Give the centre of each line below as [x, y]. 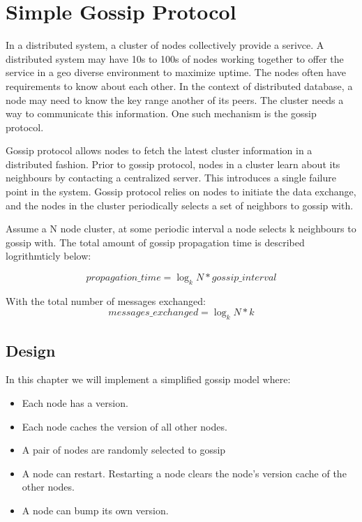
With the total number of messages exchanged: [106, 300]
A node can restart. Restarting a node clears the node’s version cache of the [184, 473]
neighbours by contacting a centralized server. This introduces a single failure [171, 178]
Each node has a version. [75, 403]
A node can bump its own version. [95, 510]
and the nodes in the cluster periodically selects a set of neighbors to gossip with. [180, 205]
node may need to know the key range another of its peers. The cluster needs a [175, 99]
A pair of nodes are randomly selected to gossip [124, 450]
